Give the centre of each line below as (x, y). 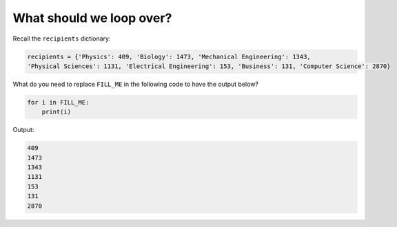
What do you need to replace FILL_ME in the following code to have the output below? (135, 84)
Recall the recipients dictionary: (62, 39)
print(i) (57, 112)
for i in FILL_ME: (58, 102)
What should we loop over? (92, 18)
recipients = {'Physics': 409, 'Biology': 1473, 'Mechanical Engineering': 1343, (169, 56)
